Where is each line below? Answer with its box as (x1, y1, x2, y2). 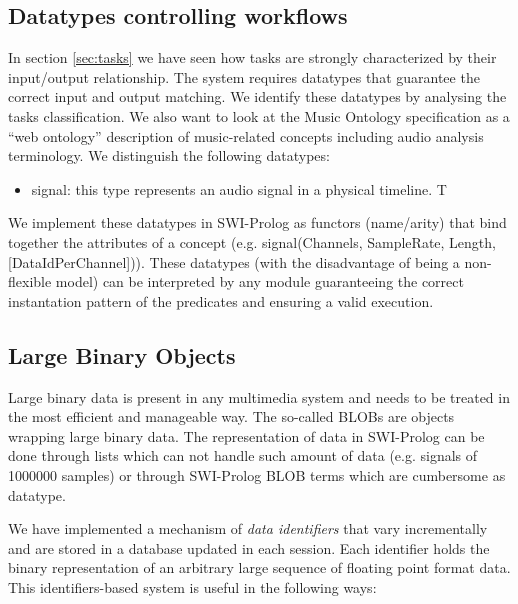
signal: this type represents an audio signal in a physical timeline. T (31, 178, 447, 199)
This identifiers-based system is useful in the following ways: (8, 576, 377, 597)
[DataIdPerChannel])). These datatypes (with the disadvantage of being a (8, 251, 460, 272)
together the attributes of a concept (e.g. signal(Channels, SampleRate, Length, (8, 231, 496, 252)
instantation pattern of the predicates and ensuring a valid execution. (8, 290, 434, 311)
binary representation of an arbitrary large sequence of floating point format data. (8, 557, 511, 578)
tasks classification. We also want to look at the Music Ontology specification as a (8, 105, 510, 126)
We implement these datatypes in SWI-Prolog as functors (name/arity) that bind (8, 212, 507, 233)
